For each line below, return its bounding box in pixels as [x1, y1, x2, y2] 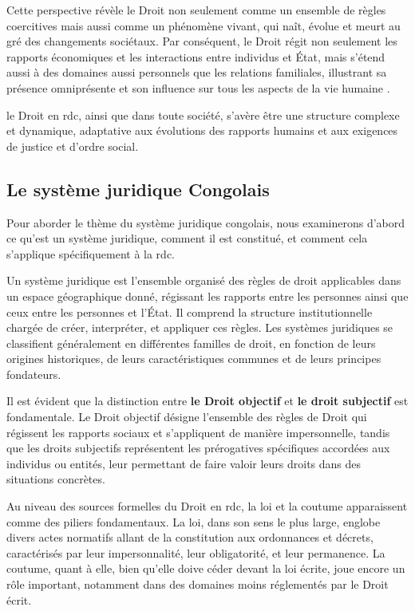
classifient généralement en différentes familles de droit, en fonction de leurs [6, 334, 376, 351]
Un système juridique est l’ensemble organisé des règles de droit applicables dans [6, 272, 401, 289]
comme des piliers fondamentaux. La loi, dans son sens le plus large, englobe [6, 513, 381, 530]
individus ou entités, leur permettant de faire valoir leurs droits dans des [6, 455, 362, 471]
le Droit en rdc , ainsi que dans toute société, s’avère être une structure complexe [6, 106, 400, 123]
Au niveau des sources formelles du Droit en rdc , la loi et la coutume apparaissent [6, 498, 408, 514]
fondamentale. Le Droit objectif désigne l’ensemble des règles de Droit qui [6, 408, 367, 425]
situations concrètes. [6, 471, 105, 487]
